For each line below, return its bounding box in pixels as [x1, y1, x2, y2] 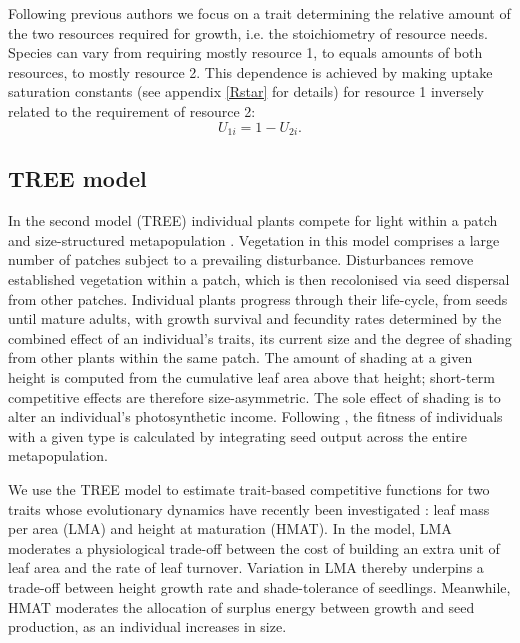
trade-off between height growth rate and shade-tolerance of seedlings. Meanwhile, [8, 576, 511, 597]
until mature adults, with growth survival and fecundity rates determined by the [8, 308, 502, 329]
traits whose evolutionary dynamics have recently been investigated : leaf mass [8, 498, 490, 519]
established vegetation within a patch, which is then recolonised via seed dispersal [8, 269, 510, 289]
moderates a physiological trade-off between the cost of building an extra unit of [8, 537, 500, 558]
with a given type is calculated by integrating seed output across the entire [8, 425, 467, 446]
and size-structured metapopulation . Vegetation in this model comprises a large [8, 229, 500, 250]
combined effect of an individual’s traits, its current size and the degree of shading [8, 327, 512, 348]
